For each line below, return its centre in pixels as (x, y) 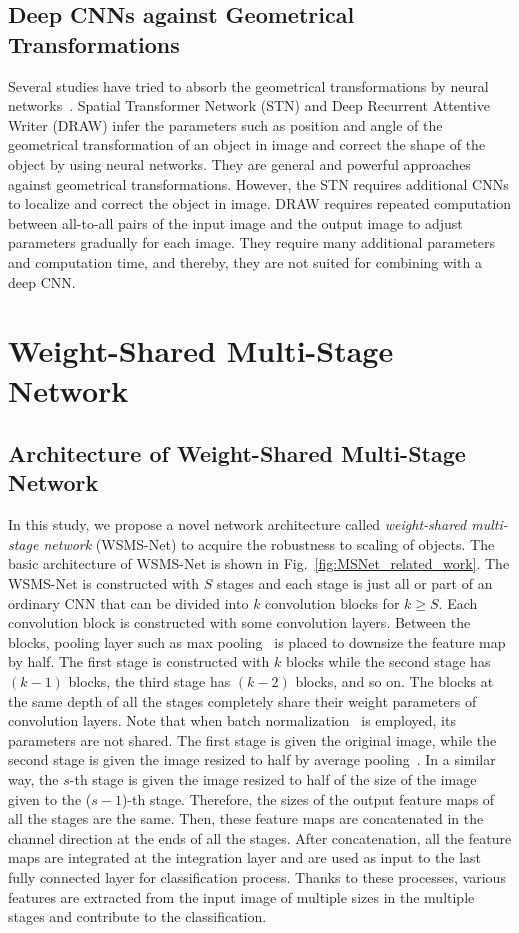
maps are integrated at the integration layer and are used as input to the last (244, 857)
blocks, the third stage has (149, 681)
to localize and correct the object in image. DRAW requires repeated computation (260, 203)
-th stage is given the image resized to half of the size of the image (273, 779)
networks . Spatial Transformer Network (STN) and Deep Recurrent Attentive (249, 105)
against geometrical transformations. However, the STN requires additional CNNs (258, 183)
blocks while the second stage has (388, 661)
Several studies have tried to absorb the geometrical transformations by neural (248, 85)
